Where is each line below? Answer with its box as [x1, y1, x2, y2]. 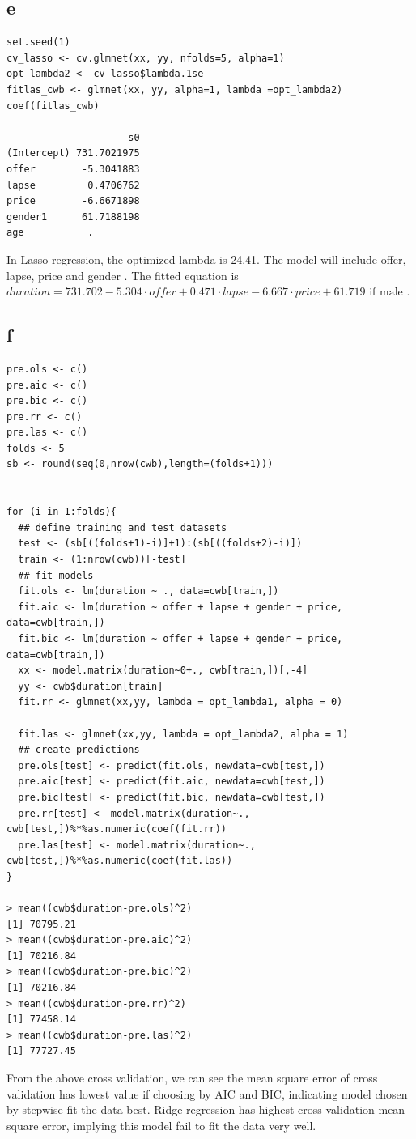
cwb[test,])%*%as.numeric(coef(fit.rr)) [6, 823, 227, 835]
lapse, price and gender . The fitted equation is [6, 266, 239, 283]
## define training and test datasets [18, 521, 227, 533]
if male [369, 287, 403, 299]
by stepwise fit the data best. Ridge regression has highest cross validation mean [6, 1101, 405, 1118]
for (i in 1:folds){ [6, 506, 117, 518]
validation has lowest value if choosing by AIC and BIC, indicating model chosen [6, 1085, 408, 1102]
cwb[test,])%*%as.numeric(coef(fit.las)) [6, 855, 233, 867]
